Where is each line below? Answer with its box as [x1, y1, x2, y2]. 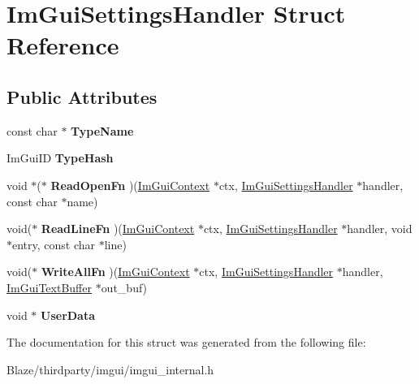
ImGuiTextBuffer [6, 278, 92, 296]
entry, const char [12, 235, 96, 252]
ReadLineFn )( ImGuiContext [41, 220, 195, 237]
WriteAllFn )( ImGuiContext [41, 263, 190, 280]
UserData [41, 306, 96, 323]
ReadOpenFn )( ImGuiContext [50, 176, 210, 193]
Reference [6, 28, 119, 62]
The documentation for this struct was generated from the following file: [6, 334, 366, 351]
